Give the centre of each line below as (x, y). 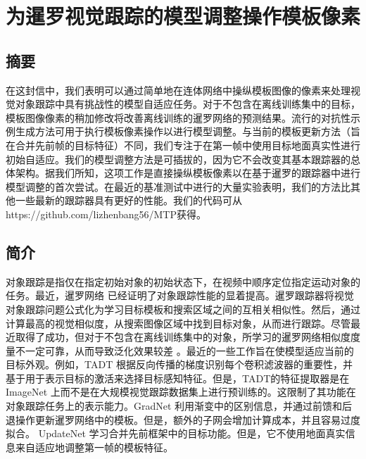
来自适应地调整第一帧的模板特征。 (94, 447)
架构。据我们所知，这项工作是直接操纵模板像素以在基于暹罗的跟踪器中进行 (188, 173)
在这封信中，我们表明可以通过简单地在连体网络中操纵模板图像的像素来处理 (178, 90)
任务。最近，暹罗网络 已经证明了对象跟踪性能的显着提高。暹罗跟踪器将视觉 (180, 295)
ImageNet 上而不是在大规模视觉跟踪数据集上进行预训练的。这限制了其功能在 (181, 392)
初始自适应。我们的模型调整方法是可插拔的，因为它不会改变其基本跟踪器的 (178, 159)
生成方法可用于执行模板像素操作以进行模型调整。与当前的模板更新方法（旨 (188, 131)
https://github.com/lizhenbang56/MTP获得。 (106, 214)
